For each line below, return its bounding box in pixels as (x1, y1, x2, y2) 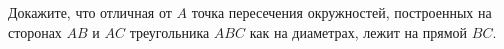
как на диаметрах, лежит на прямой (249, 21, 468, 42)
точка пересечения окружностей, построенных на (191, 2, 492, 22)
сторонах (8, 21, 62, 42)
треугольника (129, 21, 210, 42)
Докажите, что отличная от (8, 2, 172, 22)
